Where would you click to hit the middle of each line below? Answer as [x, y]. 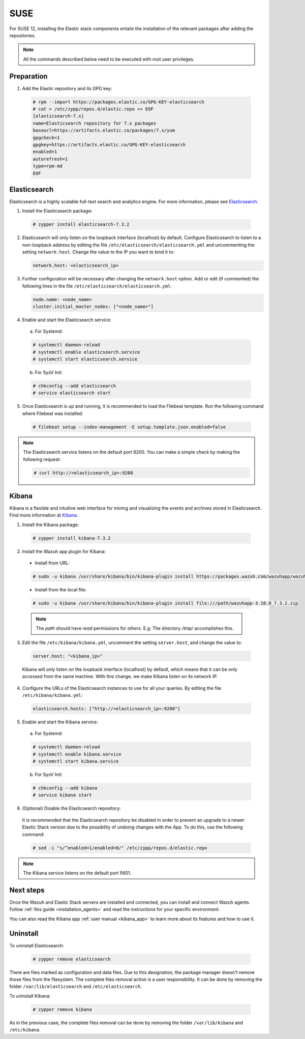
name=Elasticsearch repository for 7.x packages [95, 123]
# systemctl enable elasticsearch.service [86, 352]
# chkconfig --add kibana [65, 788]
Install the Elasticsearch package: [57, 211]
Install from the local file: [60, 590]
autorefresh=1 [50, 159]
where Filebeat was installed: [53, 413]
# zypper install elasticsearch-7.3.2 [81, 225]
